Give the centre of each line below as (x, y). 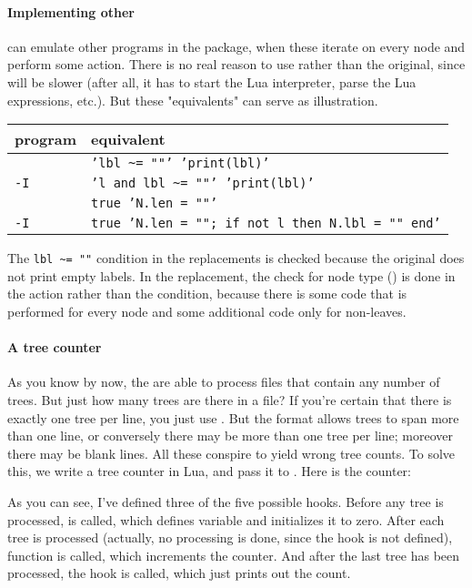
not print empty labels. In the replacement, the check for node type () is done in (231, 275)
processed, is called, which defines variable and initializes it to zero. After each (226, 519)
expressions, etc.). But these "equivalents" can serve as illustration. (193, 100)
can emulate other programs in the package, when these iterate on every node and (236, 46)
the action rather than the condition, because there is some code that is (207, 294)
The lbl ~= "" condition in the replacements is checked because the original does (236, 258)
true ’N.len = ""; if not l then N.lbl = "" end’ (266, 223)
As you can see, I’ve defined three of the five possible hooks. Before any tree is (226, 501)
